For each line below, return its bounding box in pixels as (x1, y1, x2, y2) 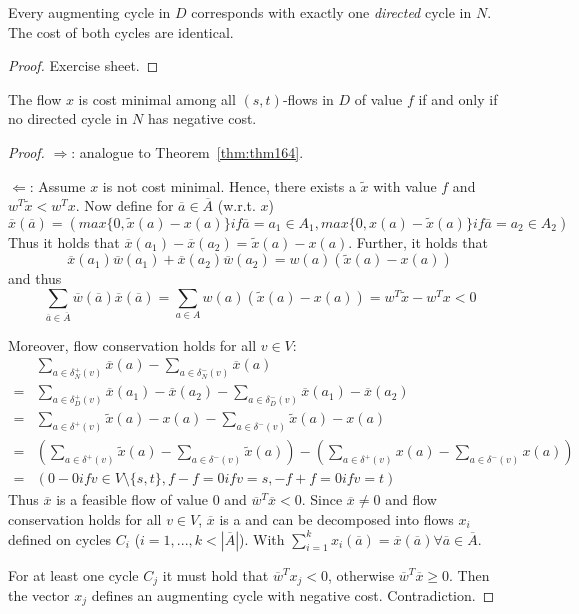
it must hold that (162, 564, 269, 585)
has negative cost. (148, 108, 257, 129)
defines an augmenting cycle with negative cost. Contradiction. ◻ (91, 585, 495, 606)
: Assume (29, 175, 86, 196)
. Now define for (75, 195, 174, 216)
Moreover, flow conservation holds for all (8, 334, 257, 355)
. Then (449, 564, 490, 585)
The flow (8, 88, 62, 109)
